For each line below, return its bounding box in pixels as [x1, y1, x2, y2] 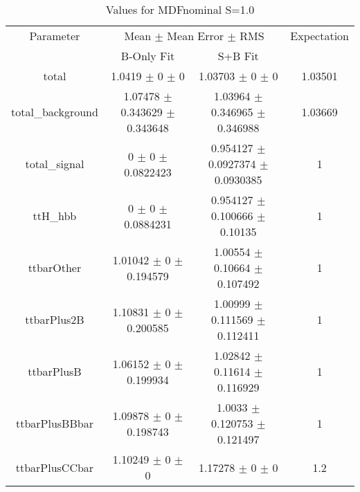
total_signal [25, 156, 84, 172]
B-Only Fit [120, 48, 175, 64]
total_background [11, 104, 98, 120]
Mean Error [167, 28, 224, 44]
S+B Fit [217, 48, 259, 64]
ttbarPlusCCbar [15, 459, 94, 475]
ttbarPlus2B [25, 311, 84, 327]
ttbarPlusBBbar [15, 415, 93, 431]
